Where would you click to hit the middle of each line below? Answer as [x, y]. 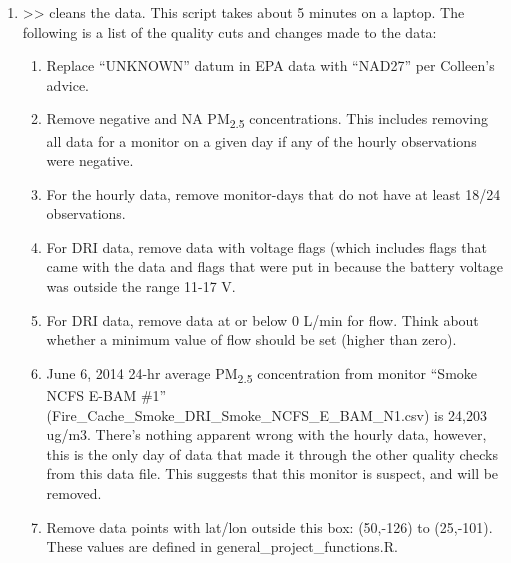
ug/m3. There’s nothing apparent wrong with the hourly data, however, [266, 434]
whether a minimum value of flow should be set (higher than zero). [251, 339]
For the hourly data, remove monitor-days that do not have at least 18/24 [273, 193]
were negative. [90, 160]
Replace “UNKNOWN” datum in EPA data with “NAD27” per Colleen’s [270, 65]
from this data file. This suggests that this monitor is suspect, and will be [272, 473]
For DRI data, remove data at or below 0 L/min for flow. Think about [262, 319]
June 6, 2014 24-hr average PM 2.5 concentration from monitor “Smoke [262, 374]
